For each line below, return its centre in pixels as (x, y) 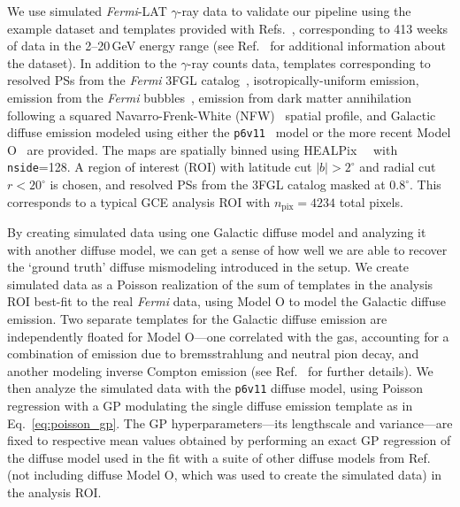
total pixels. (371, 201)
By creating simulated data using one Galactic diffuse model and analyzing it (217, 232)
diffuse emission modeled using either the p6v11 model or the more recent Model (229, 132)
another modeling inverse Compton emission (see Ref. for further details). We (220, 370)
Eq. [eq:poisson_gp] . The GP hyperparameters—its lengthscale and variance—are (230, 422)
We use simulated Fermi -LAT (87, 11)
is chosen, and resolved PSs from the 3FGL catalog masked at (218, 184)
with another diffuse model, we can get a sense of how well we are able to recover (227, 249)
